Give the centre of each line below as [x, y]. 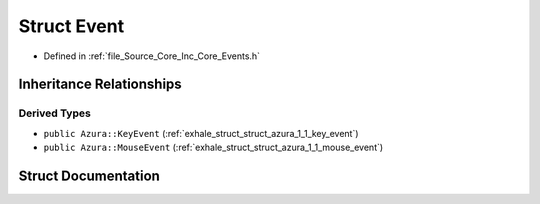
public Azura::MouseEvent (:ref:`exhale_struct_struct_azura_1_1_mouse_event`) [213, 147]
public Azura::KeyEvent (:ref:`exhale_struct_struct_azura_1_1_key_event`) [201, 133]
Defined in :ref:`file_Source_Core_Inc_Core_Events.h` [151, 56]
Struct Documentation [89, 175]
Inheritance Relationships [100, 84]
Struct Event [71, 26]
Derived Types [55, 113]
